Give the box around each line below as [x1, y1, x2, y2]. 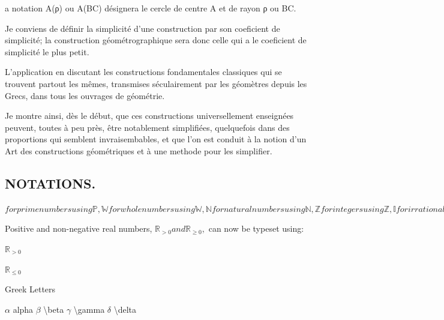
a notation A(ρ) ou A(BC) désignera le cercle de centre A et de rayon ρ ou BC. [5, 2, 296, 14]
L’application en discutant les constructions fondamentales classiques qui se [5, 65, 282, 78]
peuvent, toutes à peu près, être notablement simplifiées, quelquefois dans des [5, 121, 290, 133]
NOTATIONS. [5, 174, 96, 192]
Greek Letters [5, 283, 56, 295]
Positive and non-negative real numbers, [5, 222, 152, 235]
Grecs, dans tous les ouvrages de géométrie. [5, 89, 165, 101]
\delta [113, 303, 137, 315]
